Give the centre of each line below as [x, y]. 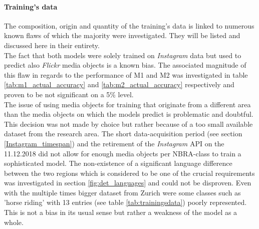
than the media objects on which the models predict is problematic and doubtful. [129, 114]
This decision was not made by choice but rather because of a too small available [128, 124]
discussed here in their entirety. [52, 45]
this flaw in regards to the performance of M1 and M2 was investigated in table [126, 74]
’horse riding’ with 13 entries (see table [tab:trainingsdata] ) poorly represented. [125, 202]
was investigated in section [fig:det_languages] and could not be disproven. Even [128, 183]
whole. [14, 222]
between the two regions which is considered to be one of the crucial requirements [129, 173]
